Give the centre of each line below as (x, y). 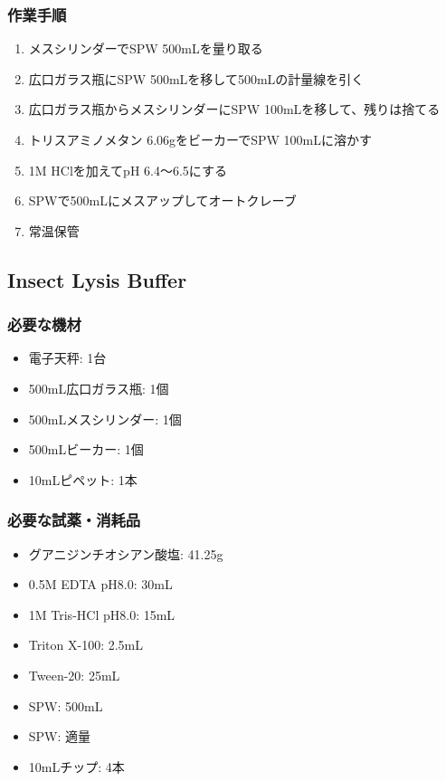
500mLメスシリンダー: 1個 (105, 419)
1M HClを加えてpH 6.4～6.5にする (128, 170)
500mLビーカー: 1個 (86, 449)
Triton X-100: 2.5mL (86, 645)
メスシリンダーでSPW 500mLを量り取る (146, 48)
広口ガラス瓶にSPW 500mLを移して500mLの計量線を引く (196, 78)
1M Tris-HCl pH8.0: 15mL (102, 614)
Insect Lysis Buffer (97, 279)
